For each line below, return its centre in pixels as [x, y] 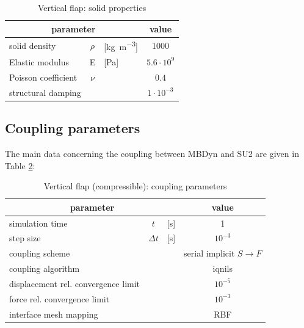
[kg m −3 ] [121, 46]
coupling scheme [40, 253]
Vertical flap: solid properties [92, 7]
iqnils [223, 268]
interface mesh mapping [54, 314]
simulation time [38, 223]
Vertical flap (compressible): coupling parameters [135, 186]
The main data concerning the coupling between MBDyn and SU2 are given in [152, 153]
